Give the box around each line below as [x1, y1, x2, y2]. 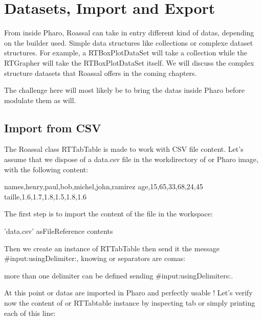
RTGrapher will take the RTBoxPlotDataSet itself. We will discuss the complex [4, 57, 254, 68]
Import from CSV [4, 119, 101, 135]
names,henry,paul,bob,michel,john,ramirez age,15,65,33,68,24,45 [4, 181, 203, 192]
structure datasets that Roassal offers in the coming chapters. [4, 67, 197, 78]
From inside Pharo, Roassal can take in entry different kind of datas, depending [4, 27, 254, 38]
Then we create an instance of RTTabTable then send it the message [4, 243, 220, 253]
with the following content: [4, 164, 89, 174]
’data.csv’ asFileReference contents [4, 226, 113, 236]
